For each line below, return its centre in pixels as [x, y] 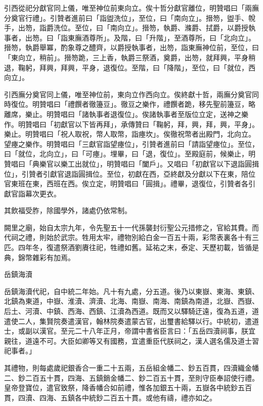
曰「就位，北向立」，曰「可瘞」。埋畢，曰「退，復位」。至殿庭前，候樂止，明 [130, 154]
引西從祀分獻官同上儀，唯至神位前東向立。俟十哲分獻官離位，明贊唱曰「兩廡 [131, 8]
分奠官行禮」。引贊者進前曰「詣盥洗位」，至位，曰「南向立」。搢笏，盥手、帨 [130, 17]
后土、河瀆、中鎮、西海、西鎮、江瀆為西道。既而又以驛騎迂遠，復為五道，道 [131, 311]
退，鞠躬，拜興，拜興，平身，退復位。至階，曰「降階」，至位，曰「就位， [126, 67]
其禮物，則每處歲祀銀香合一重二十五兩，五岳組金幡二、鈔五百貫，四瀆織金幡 [131, 368]
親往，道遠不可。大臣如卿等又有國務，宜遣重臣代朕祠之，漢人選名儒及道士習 [131, 340]
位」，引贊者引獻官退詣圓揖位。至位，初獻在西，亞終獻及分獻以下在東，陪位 [130, 173]
